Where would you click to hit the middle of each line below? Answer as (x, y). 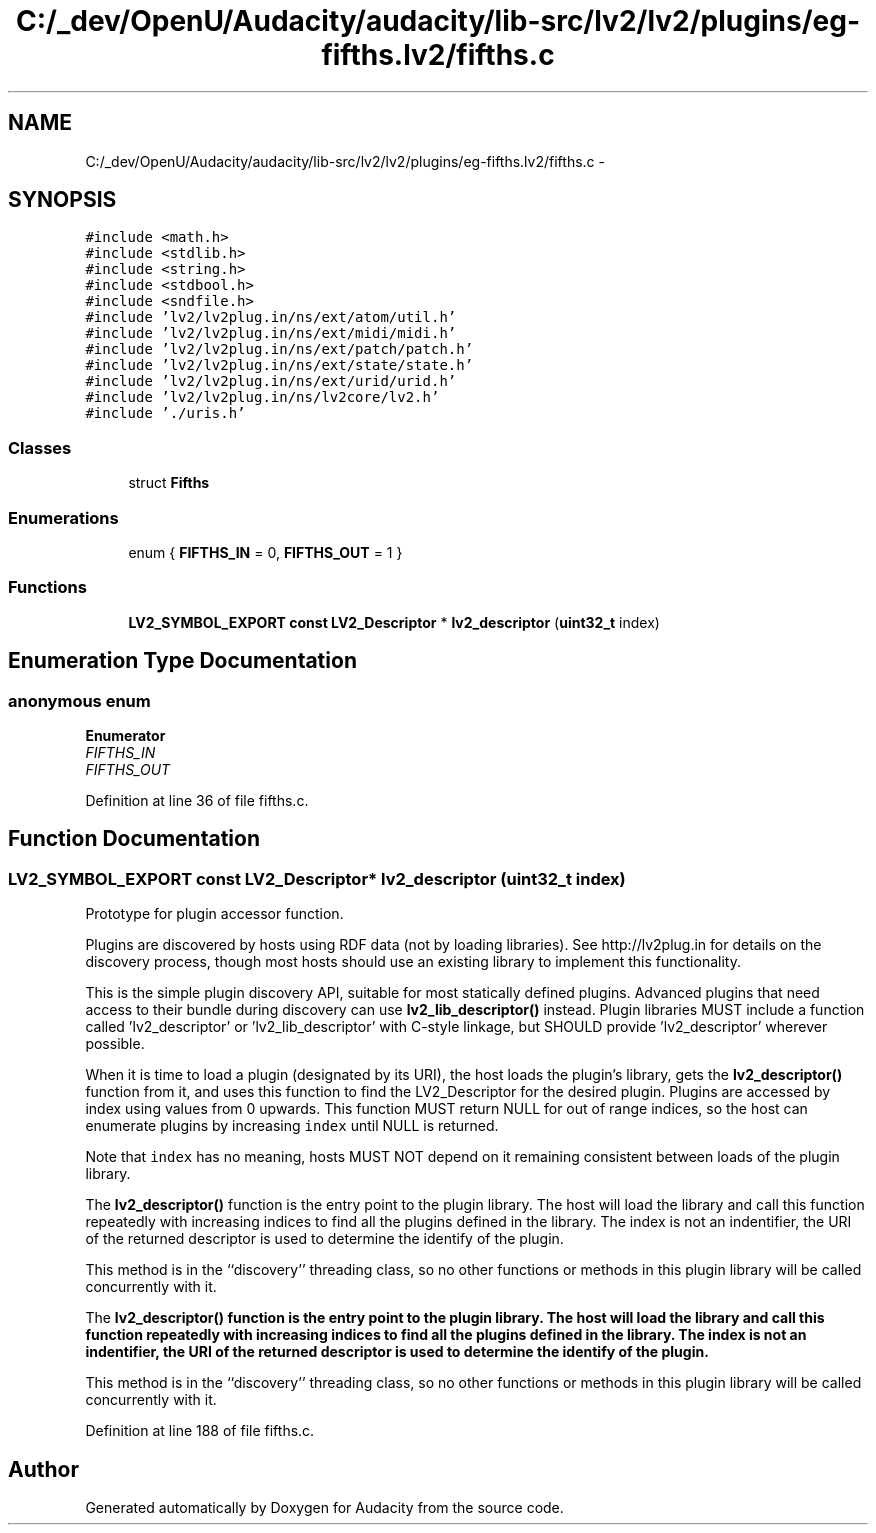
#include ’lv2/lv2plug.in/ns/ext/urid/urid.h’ (271, 381)
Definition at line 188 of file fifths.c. (200, 1431)
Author (43, 1469)
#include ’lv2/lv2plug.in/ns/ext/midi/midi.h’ (271, 333)
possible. (115, 1044)
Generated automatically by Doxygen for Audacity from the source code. (324, 1507)
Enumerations (63, 517)
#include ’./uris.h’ (165, 413)
